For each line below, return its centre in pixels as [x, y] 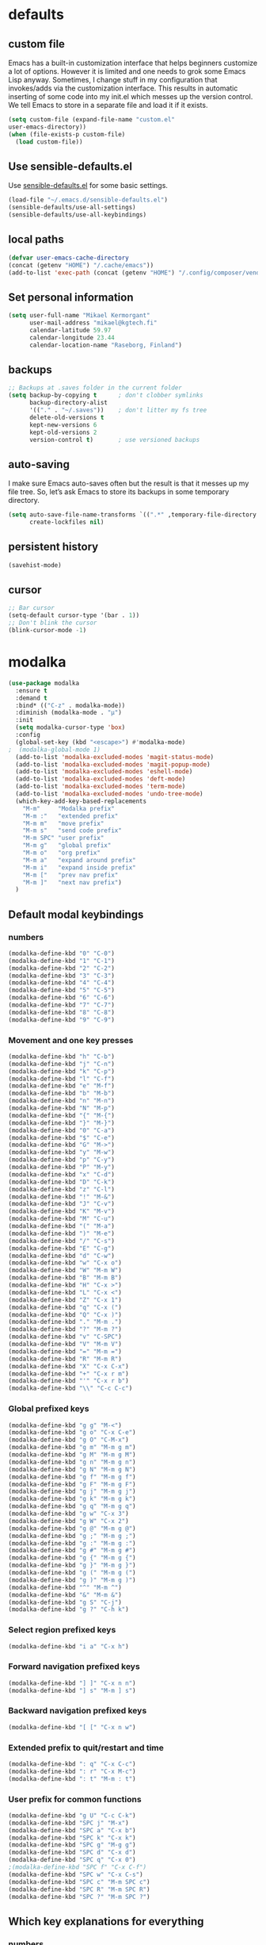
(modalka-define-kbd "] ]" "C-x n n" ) [72, 1683]
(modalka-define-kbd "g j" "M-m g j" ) [72, 1492]
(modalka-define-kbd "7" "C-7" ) [61, 1005]
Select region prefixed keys [62, 1630]
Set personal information [71, 297]
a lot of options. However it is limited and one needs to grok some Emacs [127, 71]
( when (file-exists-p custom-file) [67, 134]
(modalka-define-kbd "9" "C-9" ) [61, 1020]
